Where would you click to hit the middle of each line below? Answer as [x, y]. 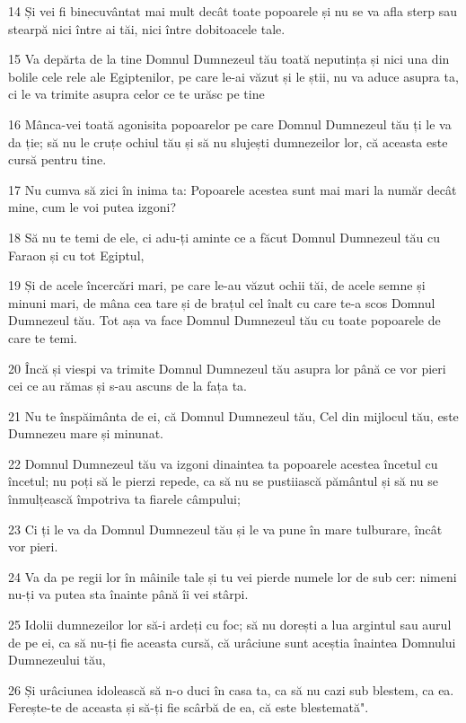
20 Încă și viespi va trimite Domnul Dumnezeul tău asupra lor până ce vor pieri [227, 368]
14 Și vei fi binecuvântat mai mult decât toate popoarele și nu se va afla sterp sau [233, 11]
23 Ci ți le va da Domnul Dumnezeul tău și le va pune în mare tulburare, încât [225, 529]
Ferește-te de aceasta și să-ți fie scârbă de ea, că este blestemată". [189, 707]
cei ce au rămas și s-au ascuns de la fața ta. [127, 386]
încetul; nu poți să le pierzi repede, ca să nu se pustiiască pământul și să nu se [223, 481]
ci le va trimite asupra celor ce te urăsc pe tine [136, 94]
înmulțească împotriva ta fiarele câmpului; [124, 499]
